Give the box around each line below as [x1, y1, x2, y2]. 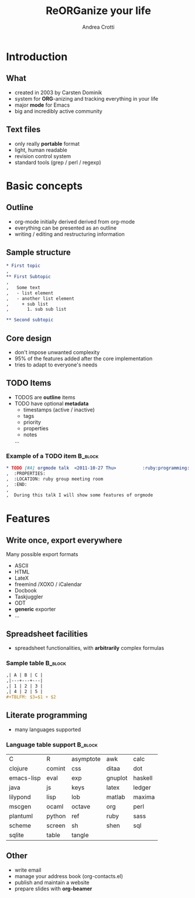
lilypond [9, 793, 31, 801]
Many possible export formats [6, 551, 78, 558]
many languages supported [14, 726, 81, 733]
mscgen [9, 802, 32, 810]
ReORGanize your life [46, 4, 151, 18]
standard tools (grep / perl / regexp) [14, 159, 101, 166]
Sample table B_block [6, 659, 66, 667]
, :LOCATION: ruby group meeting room [6, 476, 104, 482]
